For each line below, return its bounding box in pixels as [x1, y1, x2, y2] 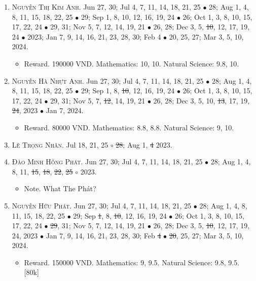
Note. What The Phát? [24, 183, 96, 194]
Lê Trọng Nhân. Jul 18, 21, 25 [12, 139, 108, 150]
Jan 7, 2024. [46, 105, 84, 116]
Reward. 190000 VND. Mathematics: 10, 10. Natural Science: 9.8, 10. [24, 58, 239, 68]
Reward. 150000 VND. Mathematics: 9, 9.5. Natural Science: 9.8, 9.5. [24, 257, 240, 267]
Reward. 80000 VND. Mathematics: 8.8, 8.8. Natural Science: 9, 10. [24, 122, 234, 132]
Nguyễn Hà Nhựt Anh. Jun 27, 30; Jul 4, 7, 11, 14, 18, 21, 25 [12, 75, 204, 86]
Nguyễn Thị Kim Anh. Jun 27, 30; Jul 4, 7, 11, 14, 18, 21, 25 [12, 2, 201, 12]
